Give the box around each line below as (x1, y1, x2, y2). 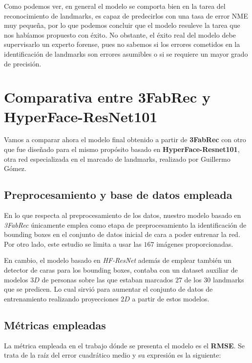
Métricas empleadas (4, 317, 106, 332)
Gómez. (4, 163, 26, 173)
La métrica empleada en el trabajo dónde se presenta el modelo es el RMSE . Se (4, 340, 245, 350)
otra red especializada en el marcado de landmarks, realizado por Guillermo (4, 153, 231, 164)
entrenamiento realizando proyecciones (4, 293, 119, 303)
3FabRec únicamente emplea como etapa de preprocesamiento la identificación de (4, 219, 247, 230)
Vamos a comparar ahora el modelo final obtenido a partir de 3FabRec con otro (4, 134, 246, 145)
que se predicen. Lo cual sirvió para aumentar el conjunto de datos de (4, 284, 213, 294)
